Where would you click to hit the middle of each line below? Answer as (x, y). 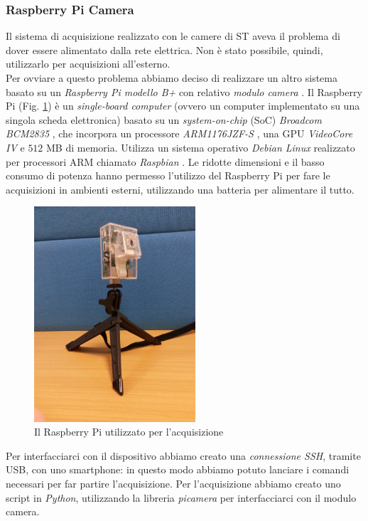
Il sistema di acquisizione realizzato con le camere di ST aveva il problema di (173, 36)
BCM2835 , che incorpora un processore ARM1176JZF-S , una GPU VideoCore (179, 133)
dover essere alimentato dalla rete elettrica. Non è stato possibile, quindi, (164, 49)
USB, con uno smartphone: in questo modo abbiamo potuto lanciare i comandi (178, 469)
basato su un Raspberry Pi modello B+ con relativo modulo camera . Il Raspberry (184, 91)
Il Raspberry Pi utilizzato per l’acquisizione (129, 432)
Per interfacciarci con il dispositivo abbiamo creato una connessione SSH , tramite (183, 455)
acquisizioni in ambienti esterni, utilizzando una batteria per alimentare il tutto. (180, 189)
